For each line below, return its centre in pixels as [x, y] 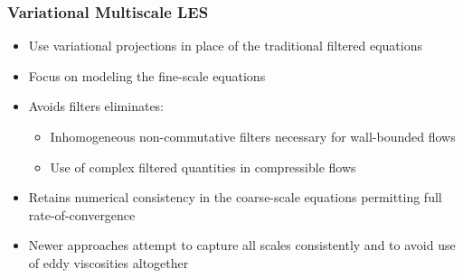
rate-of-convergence [82, 214]
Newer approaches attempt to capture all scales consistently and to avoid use [242, 245]
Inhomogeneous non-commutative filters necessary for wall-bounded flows [253, 136]
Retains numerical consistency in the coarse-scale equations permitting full [235, 197]
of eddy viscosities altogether [109, 262]
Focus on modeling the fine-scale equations [147, 75]
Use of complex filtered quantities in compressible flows [203, 167]
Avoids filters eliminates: [96, 106]
